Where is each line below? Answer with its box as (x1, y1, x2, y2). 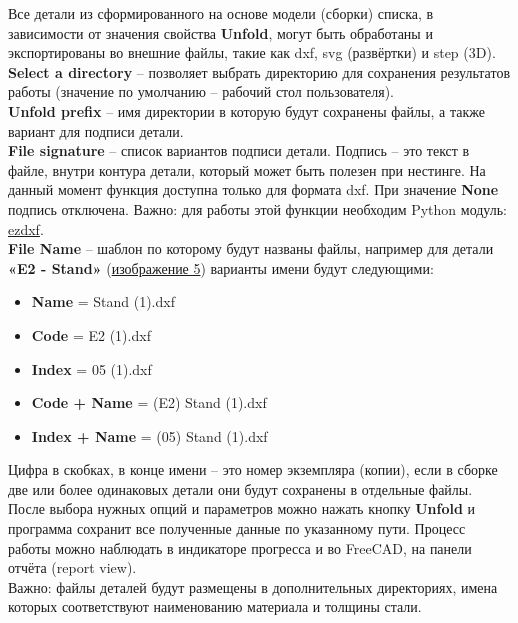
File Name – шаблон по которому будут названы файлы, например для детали (8, 238, 494, 259)
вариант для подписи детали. (8, 120, 184, 141)
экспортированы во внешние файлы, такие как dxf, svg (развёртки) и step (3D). (8, 42, 496, 63)
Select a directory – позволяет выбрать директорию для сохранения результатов (8, 61, 511, 82)
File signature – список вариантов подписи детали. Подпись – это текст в (8, 140, 470, 161)
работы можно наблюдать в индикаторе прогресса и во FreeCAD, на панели (8, 537, 472, 558)
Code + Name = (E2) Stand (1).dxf (31, 392, 267, 413)
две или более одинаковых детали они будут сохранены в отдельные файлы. (8, 478, 473, 499)
